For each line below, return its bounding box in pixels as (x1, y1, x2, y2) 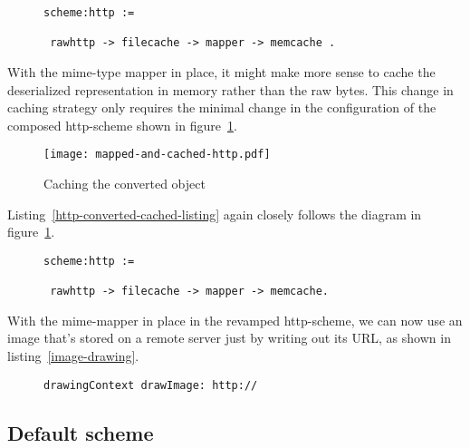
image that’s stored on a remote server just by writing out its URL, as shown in (7, 328, 451, 347)
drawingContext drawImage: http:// (43, 378, 258, 392)
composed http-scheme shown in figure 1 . (7, 115, 237, 134)
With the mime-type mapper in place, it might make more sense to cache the (7, 62, 436, 81)
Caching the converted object (43, 174, 206, 192)
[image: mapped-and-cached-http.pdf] (43, 148, 271, 161)
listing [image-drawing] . (7, 346, 139, 365)
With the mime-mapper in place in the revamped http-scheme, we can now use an (7, 310, 463, 329)
